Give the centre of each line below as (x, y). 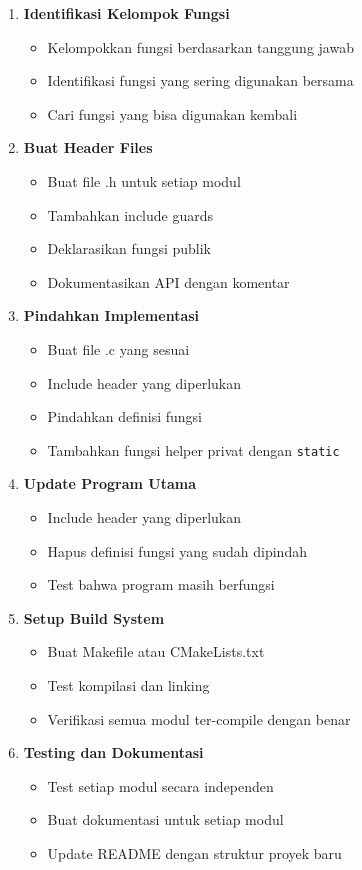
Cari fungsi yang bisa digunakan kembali (172, 113)
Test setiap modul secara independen (160, 785)
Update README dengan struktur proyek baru (194, 852)
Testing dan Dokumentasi (113, 752)
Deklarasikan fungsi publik (129, 248)
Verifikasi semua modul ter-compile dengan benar (199, 718)
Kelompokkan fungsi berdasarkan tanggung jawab (200, 46)
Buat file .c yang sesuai (118, 348)
